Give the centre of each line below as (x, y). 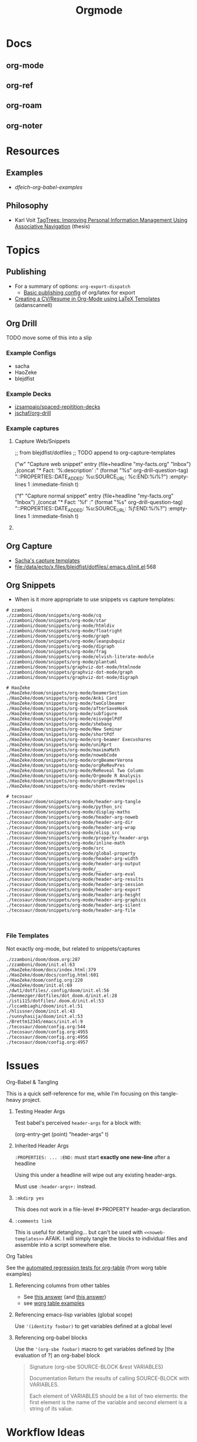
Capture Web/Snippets (42, 441)
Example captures (33, 428)
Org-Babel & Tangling (32, 1082)
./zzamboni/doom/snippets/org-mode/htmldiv (60, 626)
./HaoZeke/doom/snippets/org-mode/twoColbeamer (66, 704)
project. (32, 1100)
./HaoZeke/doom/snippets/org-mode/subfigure (62, 714)
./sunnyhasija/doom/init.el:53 (45, 1016)
